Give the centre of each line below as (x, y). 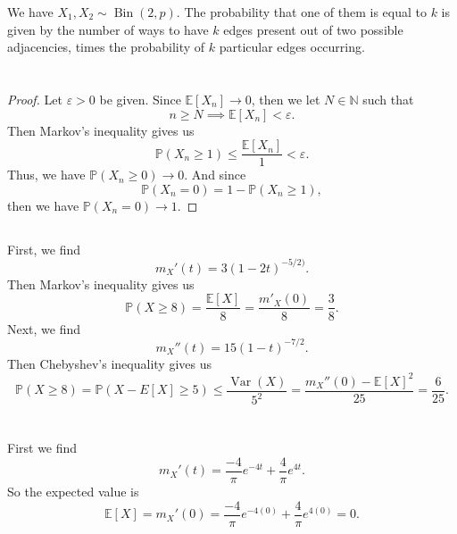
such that (388, 99)
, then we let (286, 99)
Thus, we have (46, 175)
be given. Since (140, 99)
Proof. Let (35, 99)
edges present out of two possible (313, 29)
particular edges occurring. (292, 47)
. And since (215, 175)
